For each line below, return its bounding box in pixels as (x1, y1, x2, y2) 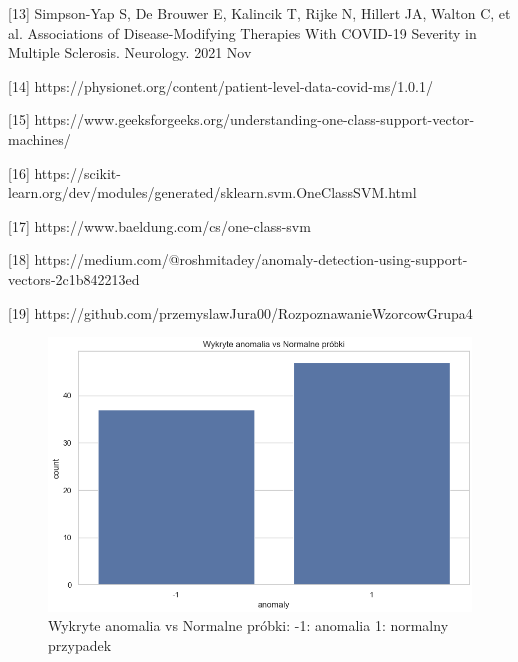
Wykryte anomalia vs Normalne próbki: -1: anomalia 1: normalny (48, 615, 449, 636)
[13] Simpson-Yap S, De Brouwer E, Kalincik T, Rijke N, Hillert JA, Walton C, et (8, 3, 511, 23)
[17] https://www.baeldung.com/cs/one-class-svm (8, 215, 311, 236)
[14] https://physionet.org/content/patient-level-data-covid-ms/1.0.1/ (8, 75, 433, 96)
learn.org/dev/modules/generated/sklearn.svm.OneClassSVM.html (8, 182, 417, 203)
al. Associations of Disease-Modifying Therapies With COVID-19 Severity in (8, 22, 477, 43)
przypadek (48, 634, 112, 655)
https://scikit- (34, 162, 121, 183)
